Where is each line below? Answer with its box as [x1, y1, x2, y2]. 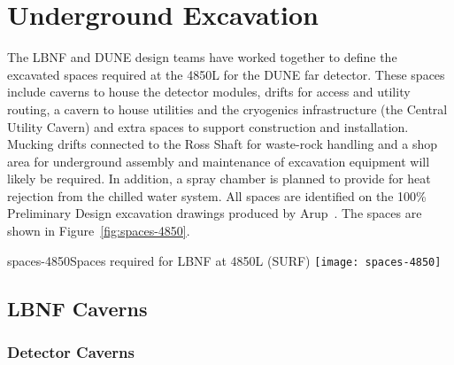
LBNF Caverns [7, 294, 148, 322]
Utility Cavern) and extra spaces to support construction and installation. [7, 117, 409, 136]
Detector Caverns [7, 341, 135, 363]
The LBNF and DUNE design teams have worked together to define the [7, 48, 397, 66]
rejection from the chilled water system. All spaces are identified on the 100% [7, 186, 427, 205]
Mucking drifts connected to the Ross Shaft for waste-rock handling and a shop [7, 135, 438, 153]
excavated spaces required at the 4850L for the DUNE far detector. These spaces [7, 65, 445, 83]
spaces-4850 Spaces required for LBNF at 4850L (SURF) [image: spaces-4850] [7, 251, 442, 269]
